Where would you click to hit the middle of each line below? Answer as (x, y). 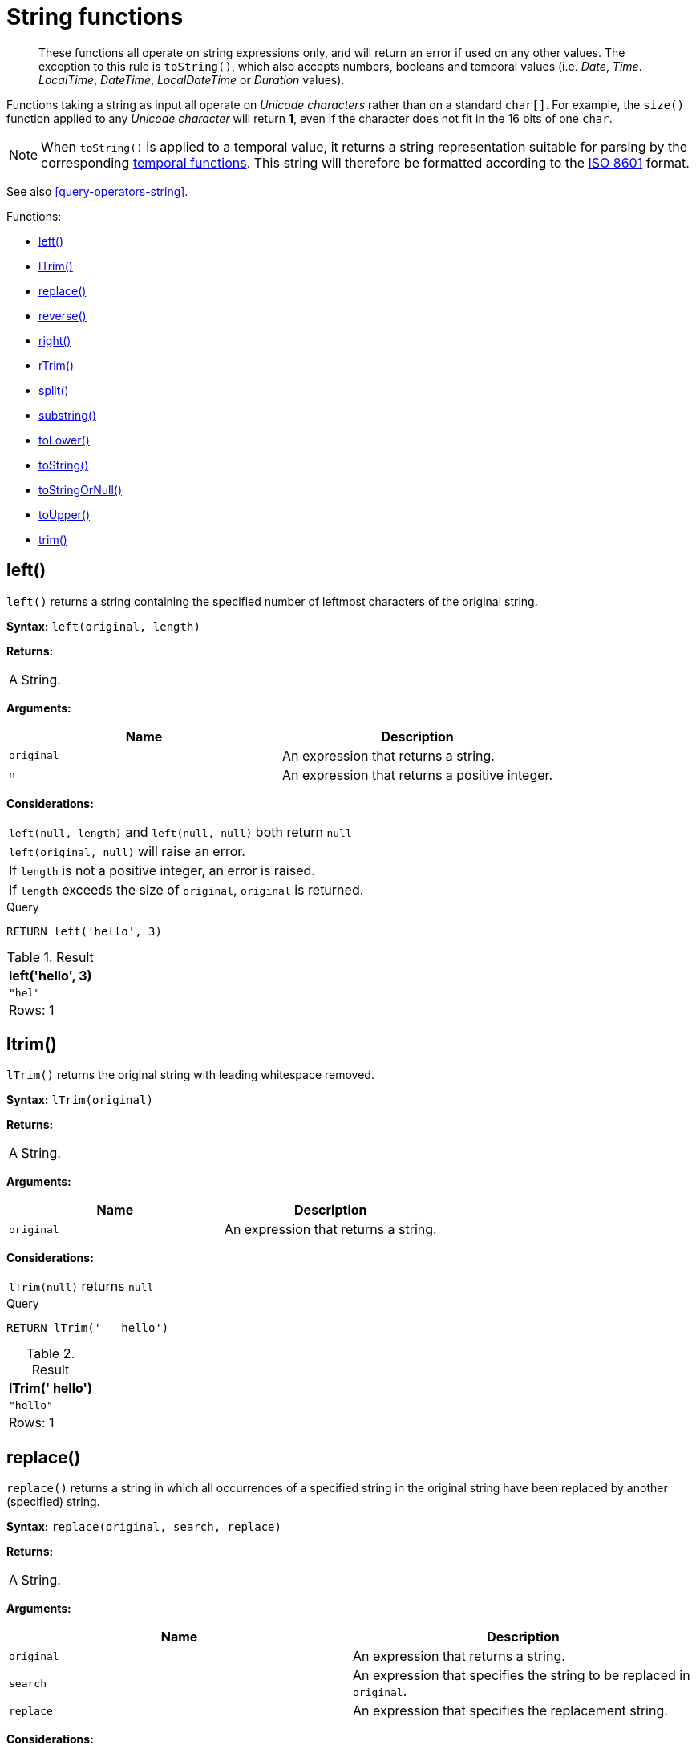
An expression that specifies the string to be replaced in (522, 1676)
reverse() (63, 315)
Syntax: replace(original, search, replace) (144, 1527)
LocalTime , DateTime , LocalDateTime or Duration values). (192, 79)
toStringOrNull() (81, 489)
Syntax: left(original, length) (103, 626)
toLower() (64, 440)
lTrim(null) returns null (81, 1286)
